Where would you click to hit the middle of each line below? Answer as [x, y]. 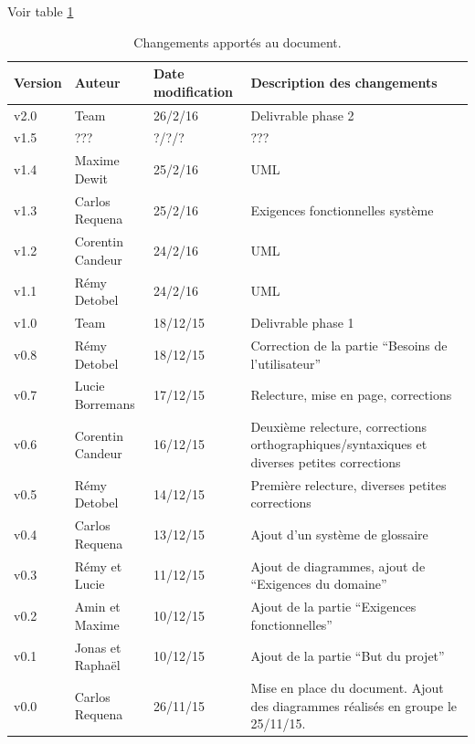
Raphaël [97, 665]
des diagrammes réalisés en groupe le [354, 705]
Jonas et [98, 647]
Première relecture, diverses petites [348, 484]
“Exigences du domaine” [319, 584]
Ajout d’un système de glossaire [339, 534]
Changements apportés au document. [237, 42]
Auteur [97, 82]
